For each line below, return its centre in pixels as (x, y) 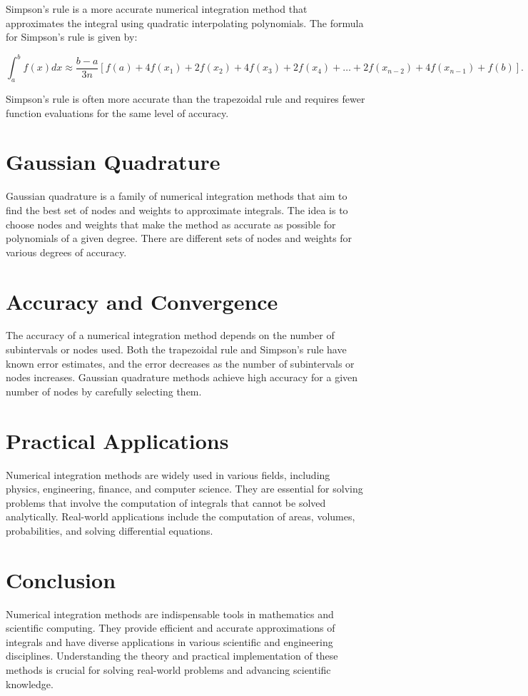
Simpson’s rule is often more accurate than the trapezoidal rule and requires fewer (186, 99)
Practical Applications (117, 440)
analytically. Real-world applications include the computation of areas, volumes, (181, 516)
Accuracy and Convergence (142, 301)
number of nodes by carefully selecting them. (104, 391)
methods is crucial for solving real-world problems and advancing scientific (168, 670)
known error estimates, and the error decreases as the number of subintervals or (180, 363)
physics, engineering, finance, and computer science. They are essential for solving (184, 489)
